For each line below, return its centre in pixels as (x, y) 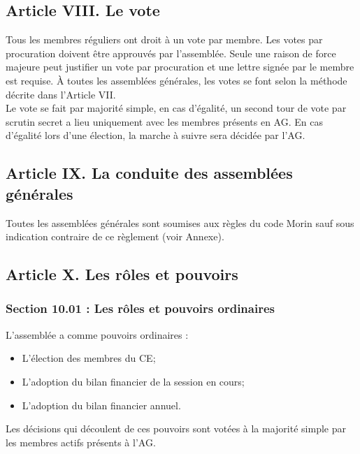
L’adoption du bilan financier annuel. (101, 405)
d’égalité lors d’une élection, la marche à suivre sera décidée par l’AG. (156, 135)
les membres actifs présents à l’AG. (81, 442)
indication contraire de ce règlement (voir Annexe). (115, 236)
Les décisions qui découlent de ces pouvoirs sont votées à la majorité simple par (176, 429)
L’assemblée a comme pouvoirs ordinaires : (97, 334)
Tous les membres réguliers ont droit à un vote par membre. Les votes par (164, 39)
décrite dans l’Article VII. (61, 94)
